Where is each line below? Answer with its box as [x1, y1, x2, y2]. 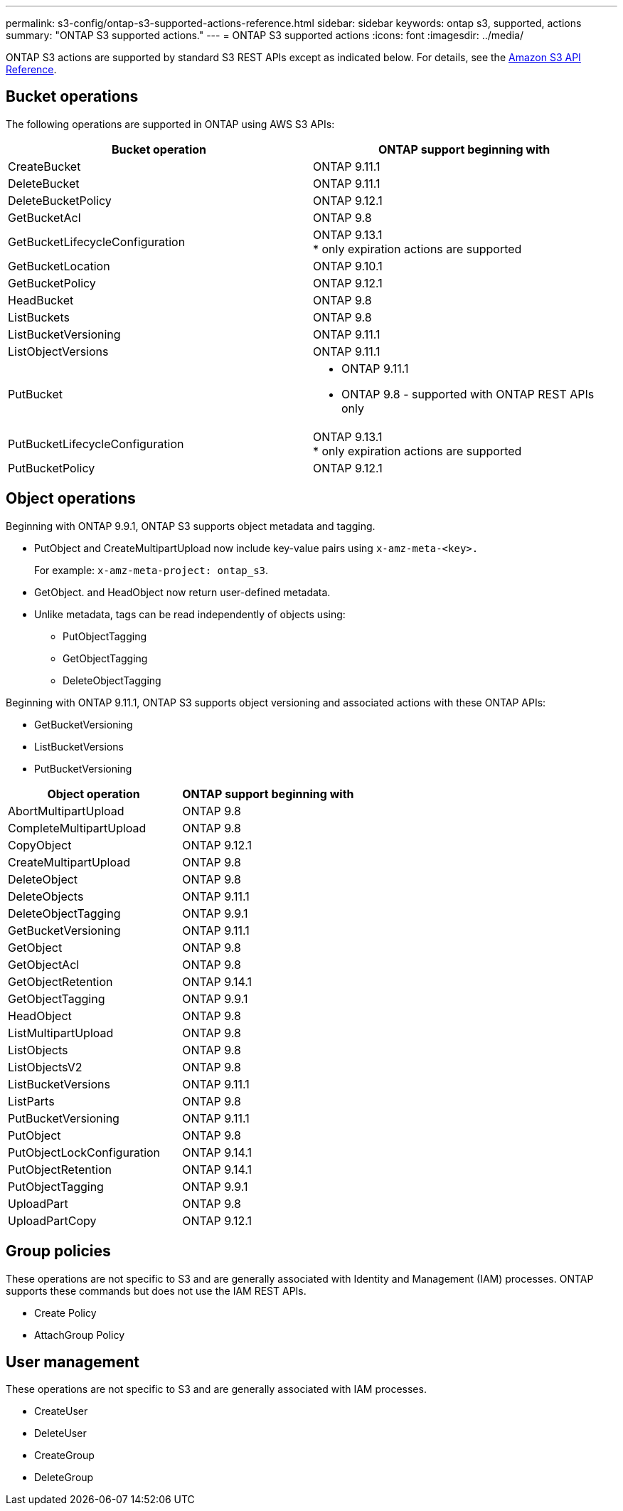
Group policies [6, 1242, 111, 1261]
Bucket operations [6, 88, 139, 106]
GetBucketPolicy [8, 275, 96, 290]
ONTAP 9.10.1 [313, 258, 383, 273]
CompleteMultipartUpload [8, 820, 147, 835]
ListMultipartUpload [8, 1025, 114, 1040]
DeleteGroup [34, 1471, 94, 1484]
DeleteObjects [8, 889, 84, 903]
